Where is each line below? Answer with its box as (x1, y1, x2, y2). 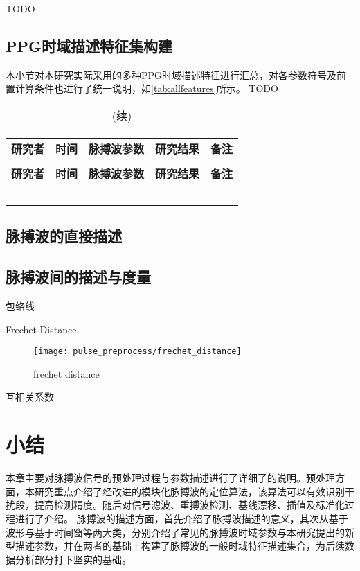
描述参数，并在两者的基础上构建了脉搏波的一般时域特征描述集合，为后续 (15, 538, 345, 553)
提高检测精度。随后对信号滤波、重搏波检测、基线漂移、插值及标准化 (34, 498, 345, 512)
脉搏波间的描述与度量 (6, 266, 151, 288)
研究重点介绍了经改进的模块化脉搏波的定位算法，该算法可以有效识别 (34, 484, 345, 498)
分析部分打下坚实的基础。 (15, 552, 132, 566)
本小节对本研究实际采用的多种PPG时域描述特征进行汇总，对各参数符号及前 (6, 67, 347, 82)
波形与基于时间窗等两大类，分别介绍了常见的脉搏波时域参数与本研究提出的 (6, 525, 345, 539)
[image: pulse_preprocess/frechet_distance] (33, 346, 242, 357)
